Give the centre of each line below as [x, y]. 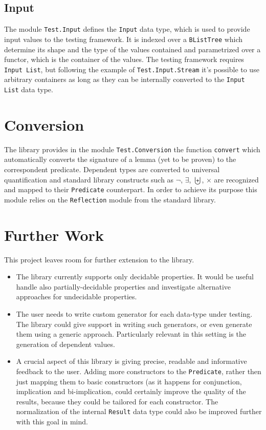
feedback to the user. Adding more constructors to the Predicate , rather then [139, 371]
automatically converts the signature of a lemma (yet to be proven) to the [120, 159]
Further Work [54, 234]
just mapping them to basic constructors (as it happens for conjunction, [129, 381]
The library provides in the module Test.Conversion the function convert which [132, 149]
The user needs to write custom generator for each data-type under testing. [134, 314]
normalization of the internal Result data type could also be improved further [139, 411]
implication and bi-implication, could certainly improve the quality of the [131, 391]
